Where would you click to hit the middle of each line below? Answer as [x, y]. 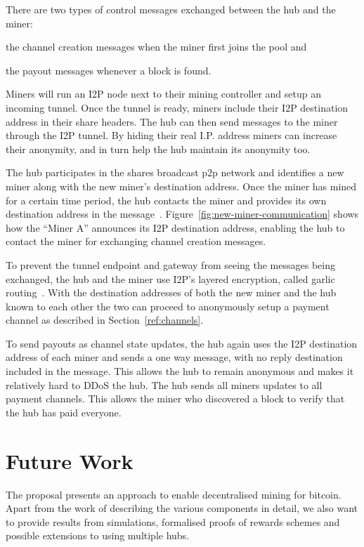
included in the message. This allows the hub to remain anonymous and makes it [180, 371]
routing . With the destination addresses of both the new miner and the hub [171, 292]
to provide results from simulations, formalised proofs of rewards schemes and [173, 521]
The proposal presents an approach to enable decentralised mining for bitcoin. [174, 494]
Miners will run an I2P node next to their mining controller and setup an [163, 94]
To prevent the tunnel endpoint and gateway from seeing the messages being [170, 264]
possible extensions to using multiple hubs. [98, 535]
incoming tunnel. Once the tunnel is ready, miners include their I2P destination [177, 107]
